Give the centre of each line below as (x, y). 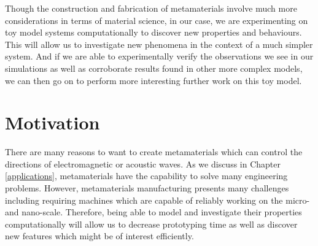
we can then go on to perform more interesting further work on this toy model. (153, 80)
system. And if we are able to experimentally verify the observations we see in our (159, 56)
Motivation (52, 122)
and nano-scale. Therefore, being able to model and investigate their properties (153, 212)
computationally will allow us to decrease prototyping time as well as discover (151, 224)
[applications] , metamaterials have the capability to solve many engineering (146, 176)
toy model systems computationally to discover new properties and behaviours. (153, 32)
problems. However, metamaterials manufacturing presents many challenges (147, 188)
